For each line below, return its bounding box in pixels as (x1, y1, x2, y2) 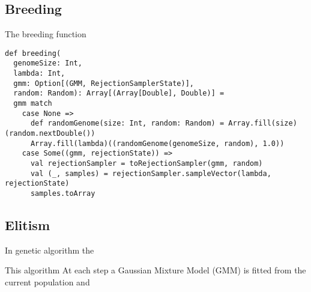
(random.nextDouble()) (5, 129, 95, 138)
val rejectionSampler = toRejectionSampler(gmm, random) (30, 159, 263, 168)
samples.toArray (30, 189, 95, 198)
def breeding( (5, 49, 61, 58)
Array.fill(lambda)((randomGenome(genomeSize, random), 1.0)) (30, 139, 285, 148)
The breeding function (5, 28, 86, 40)
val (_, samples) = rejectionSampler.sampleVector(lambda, (30, 169, 271, 178)
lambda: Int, (13, 69, 65, 78)
